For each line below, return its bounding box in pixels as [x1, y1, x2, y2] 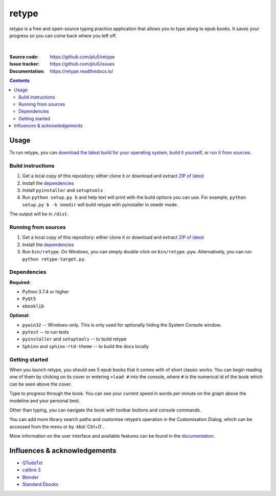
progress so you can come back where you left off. [9, 32, 117, 38]
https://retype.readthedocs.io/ [50, 68, 113, 74]
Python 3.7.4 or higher [22, 289, 69, 295]
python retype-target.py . [22, 256, 86, 262]
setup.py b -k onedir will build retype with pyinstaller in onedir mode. [22, 201, 178, 207]
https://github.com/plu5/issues [50, 61, 115, 67]
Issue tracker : [9, 61, 40, 67]
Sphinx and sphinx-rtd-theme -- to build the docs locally [22, 343, 149, 349]
